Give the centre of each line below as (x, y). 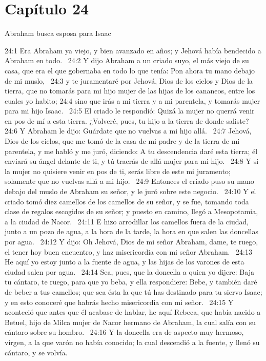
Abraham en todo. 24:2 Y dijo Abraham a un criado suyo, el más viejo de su (127, 60)
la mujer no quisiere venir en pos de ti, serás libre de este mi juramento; (118, 171)
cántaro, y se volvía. (36, 352)
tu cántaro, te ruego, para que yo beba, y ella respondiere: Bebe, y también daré (131, 282)
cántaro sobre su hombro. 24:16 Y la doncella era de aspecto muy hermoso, (124, 332)
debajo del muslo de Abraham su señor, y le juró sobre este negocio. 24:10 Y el (130, 191)
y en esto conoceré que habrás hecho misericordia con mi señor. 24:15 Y (119, 302)
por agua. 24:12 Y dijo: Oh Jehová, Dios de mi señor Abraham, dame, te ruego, (131, 241)
